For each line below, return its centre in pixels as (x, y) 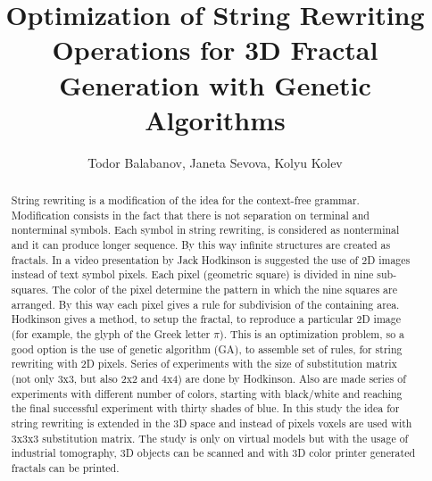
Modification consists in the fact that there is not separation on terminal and (190, 215)
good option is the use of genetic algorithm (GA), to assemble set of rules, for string (207, 348)
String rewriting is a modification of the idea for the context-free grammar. (185, 200)
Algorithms (215, 119)
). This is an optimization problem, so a (312, 333)
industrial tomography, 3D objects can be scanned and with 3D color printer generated (213, 453)
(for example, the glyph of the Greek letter (111, 333)
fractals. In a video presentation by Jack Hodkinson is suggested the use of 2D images (211, 259)
